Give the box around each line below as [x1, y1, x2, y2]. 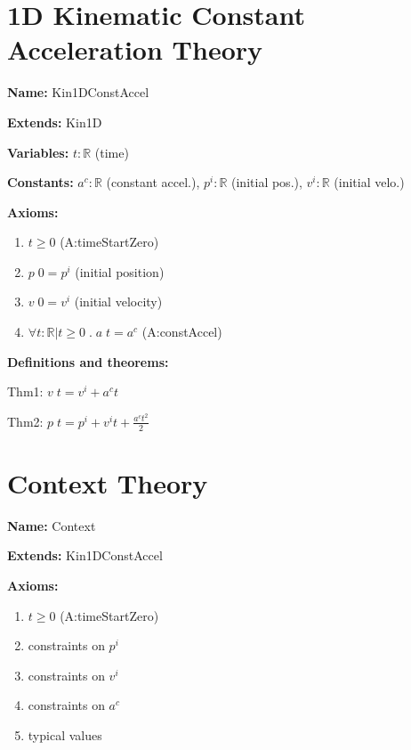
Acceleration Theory [7, 31, 263, 68]
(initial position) [75, 262, 165, 281]
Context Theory [7, 464, 208, 501]
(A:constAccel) [141, 322, 222, 341]
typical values [28, 726, 102, 745]
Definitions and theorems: [7, 352, 169, 371]
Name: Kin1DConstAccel [7, 83, 149, 102]
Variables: [7, 143, 69, 161]
